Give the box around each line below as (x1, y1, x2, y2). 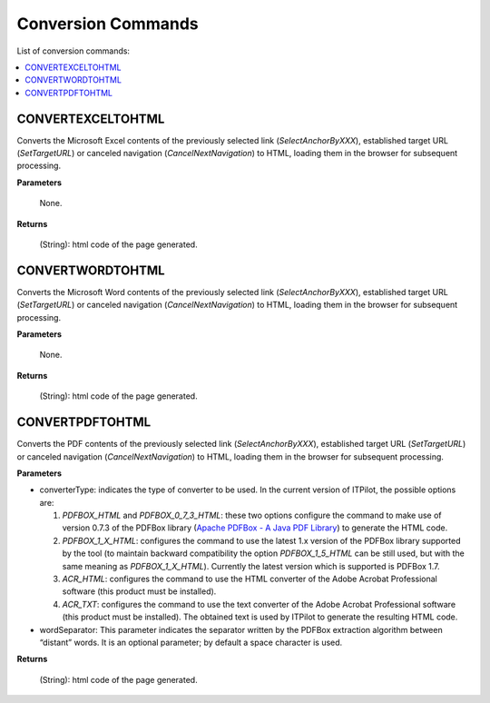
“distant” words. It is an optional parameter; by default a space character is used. (39, 637, 343, 648)
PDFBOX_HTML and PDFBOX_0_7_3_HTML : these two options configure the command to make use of (62, 510, 442, 521)
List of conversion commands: (16, 45, 131, 56)
